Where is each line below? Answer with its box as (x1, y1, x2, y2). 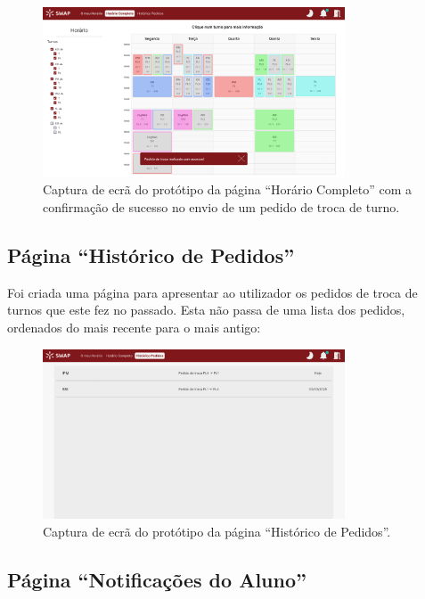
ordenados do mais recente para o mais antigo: (7, 317, 261, 336)
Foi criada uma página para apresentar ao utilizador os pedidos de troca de (7, 283, 418, 301)
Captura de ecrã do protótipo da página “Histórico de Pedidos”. (43, 521, 391, 540)
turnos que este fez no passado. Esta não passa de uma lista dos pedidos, (7, 300, 405, 319)
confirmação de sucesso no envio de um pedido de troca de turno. (43, 197, 400, 216)
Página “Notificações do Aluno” (7, 565, 306, 593)
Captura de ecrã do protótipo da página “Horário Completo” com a (43, 180, 412, 199)
